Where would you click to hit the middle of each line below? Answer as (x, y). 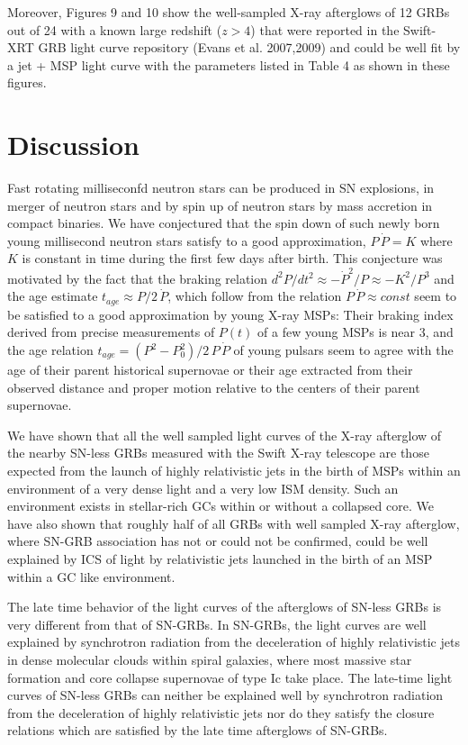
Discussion (73, 145)
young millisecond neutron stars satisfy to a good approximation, (187, 240)
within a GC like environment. (91, 576)
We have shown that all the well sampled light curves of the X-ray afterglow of (225, 435)
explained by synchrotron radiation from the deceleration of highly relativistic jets (234, 642)
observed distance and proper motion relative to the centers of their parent (214, 387)
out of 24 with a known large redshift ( (115, 29)
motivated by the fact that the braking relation (138, 278)
